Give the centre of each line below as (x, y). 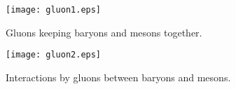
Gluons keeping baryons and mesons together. (104, 32)
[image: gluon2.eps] (54, 55)
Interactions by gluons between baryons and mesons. (118, 77)
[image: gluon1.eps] (54, 10)
